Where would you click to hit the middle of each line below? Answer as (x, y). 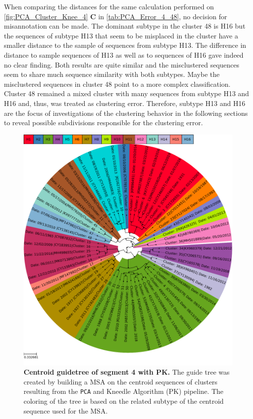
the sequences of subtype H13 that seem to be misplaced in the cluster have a (121, 35)
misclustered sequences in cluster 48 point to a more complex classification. (117, 84)
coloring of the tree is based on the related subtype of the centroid (124, 401)
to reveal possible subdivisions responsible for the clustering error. (104, 122)
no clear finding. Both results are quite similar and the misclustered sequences (122, 64)
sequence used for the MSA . (66, 410)
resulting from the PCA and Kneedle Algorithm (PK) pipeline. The (124, 391)
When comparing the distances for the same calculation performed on (109, 6)
